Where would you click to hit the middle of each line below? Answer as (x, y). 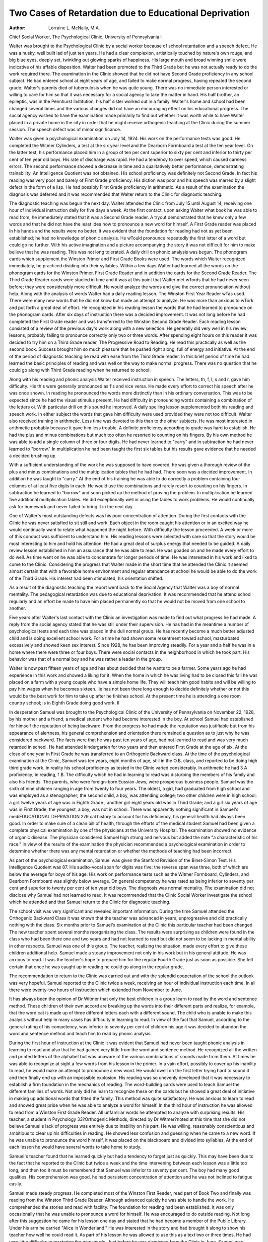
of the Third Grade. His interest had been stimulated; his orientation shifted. (86, 578)
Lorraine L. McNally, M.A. (74, 28)
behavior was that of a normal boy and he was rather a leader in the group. (86, 659)
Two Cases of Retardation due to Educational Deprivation (130, 13)
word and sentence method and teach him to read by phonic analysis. (81, 1034)
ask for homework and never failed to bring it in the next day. (71, 506)
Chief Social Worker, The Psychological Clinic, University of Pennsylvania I (86, 37)
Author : (17, 28)
